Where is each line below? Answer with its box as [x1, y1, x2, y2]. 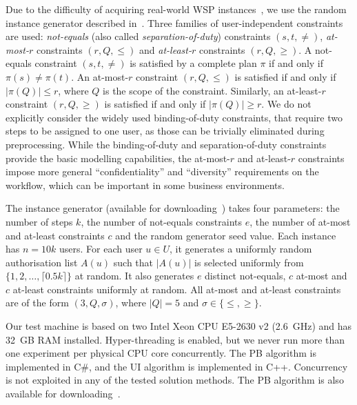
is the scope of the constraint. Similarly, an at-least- [103, 83, 322, 97]
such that [113, 255, 154, 269]
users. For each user [59, 241, 143, 256]
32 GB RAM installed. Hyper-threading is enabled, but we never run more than [6, 332, 345, 346]
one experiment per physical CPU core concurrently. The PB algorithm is [6, 346, 316, 360]
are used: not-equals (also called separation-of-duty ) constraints [6, 29, 271, 43]
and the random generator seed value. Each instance [115, 228, 336, 242]
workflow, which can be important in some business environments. [6, 177, 285, 192]
